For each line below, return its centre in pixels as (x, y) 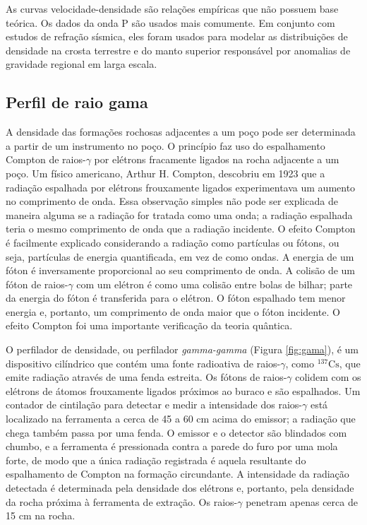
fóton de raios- (37, 284)
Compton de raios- (46, 159)
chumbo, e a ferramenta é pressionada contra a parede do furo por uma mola (172, 446)
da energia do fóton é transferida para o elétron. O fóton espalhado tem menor (176, 298)
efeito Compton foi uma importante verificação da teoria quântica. (149, 325)
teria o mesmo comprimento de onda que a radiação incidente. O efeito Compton (181, 229)
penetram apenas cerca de (302, 501)
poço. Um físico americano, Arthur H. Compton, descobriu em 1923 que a (166, 173)
